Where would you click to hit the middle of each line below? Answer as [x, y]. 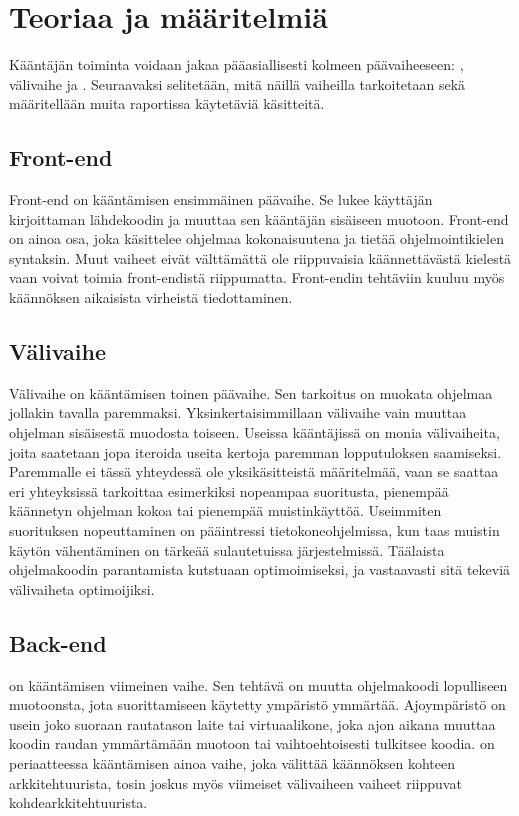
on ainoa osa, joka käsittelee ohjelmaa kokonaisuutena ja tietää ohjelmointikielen [256, 238]
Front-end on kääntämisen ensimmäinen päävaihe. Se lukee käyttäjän [221, 199]
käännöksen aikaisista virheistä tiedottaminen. [151, 297]
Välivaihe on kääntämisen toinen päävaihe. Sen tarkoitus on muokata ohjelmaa [251, 392]
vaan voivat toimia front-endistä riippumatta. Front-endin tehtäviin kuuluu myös [257, 277]
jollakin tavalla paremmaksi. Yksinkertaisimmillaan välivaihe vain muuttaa [238, 412]
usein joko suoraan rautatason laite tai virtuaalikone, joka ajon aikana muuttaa [252, 723]
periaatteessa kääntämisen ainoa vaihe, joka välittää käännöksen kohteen [232, 762]
